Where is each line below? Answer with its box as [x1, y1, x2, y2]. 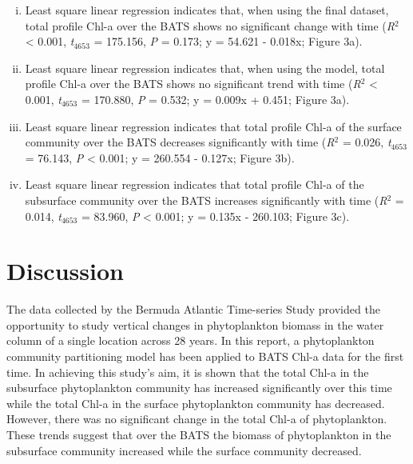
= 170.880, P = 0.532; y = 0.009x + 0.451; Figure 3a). [81, 90, 350, 107]
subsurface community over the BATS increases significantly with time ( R [25, 191, 387, 208]
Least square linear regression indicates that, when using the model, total [25, 59, 385, 76]
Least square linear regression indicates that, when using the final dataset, [25, 2, 389, 18]
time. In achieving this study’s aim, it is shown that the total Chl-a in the [6, 363, 369, 380]
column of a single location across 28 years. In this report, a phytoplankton [6, 332, 375, 349]
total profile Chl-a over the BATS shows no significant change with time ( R [25, 17, 395, 34]
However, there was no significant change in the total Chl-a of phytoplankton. [6, 410, 387, 427]
